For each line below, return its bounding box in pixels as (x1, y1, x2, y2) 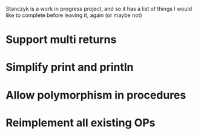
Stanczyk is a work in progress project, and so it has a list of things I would (5, 5, 192, 12)
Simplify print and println (5, 61, 134, 74)
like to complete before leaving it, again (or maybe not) (5, 12, 143, 19)
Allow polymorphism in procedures (5, 88, 186, 102)
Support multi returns (5, 33, 117, 47)
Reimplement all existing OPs (5, 116, 156, 130)
